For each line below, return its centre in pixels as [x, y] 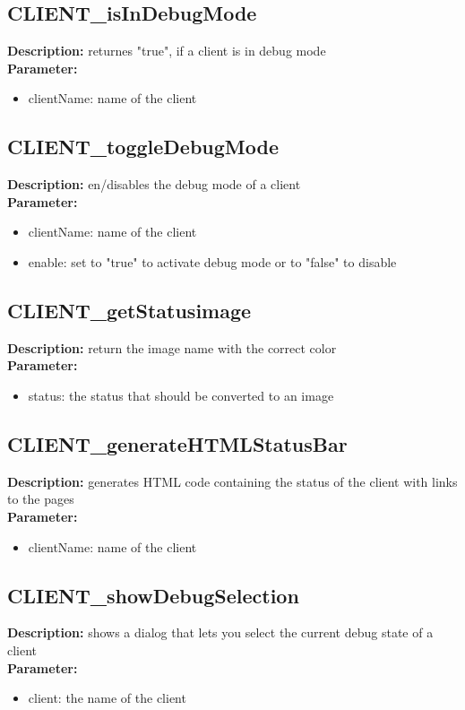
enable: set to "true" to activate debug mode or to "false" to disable [212, 261]
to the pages [41, 499]
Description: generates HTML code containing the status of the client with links [232, 481]
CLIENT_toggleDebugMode [143, 147]
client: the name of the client [107, 698]
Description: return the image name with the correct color [172, 347]
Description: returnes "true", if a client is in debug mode [167, 51]
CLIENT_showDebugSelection [153, 595]
